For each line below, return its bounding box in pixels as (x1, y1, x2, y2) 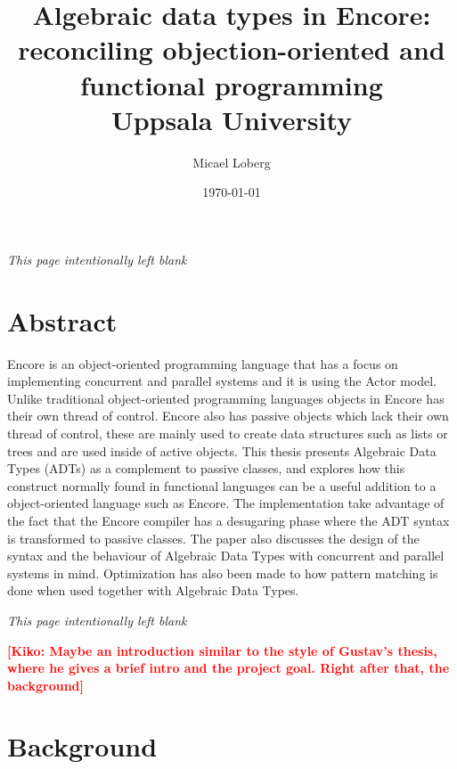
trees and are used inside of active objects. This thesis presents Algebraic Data (7, 441, 437, 460)
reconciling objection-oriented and (18, 31, 445, 68)
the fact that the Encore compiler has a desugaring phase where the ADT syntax (7, 511, 450, 529)
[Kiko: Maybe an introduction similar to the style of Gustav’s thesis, (7, 641, 437, 659)
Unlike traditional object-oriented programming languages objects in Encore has (7, 389, 445, 407)
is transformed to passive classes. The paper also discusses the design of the (7, 528, 420, 547)
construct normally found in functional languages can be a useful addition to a (7, 476, 437, 495)
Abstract (7, 302, 118, 339)
